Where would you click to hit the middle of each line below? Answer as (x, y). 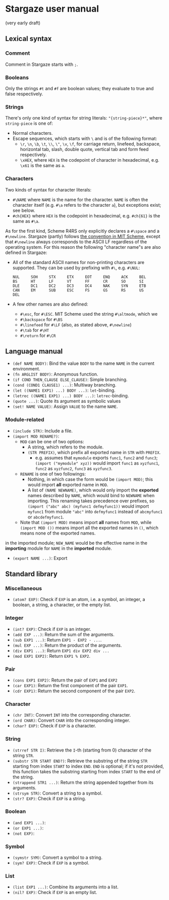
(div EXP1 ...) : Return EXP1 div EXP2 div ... (61, 650)
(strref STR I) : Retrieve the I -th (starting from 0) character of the (82, 750)
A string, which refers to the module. (66, 447)
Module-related (25, 420)
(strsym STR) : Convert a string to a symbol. (57, 793)
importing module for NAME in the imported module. (59, 548)
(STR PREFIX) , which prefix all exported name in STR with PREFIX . (94, 452)
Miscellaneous (23, 588)
